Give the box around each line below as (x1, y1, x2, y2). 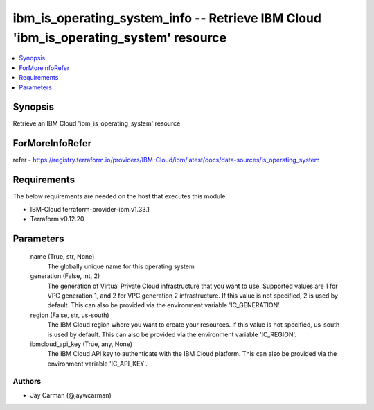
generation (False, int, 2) (30, 272, 100, 280)
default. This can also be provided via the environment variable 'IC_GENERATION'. (47, 301, 281, 309)
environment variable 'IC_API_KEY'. (47, 359, 148, 368)
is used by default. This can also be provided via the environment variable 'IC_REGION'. (47, 330, 297, 339)
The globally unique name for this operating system (47, 262, 195, 271)
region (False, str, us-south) (30, 311, 110, 319)
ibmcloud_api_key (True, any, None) (30, 340, 133, 348)
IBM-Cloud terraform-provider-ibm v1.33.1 (30, 205, 150, 213)
